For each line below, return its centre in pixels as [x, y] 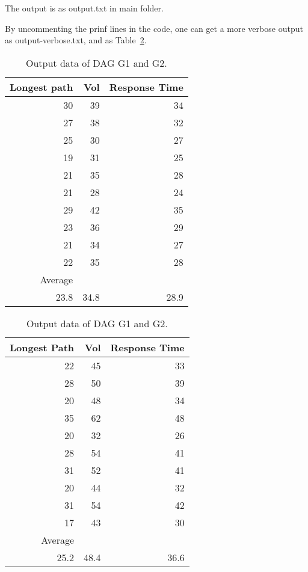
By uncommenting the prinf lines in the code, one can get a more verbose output [154, 28]
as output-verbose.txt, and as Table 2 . [76, 40]
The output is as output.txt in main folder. [84, 8]
